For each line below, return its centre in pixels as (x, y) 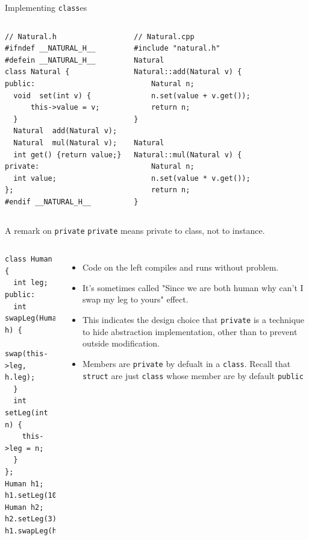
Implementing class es (46, 7)
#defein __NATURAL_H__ (50, 60)
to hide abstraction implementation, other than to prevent (190, 331)
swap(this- (27, 353)
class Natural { (37, 72)
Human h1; (24, 484)
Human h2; (24, 507)
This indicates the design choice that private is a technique (193, 319)
